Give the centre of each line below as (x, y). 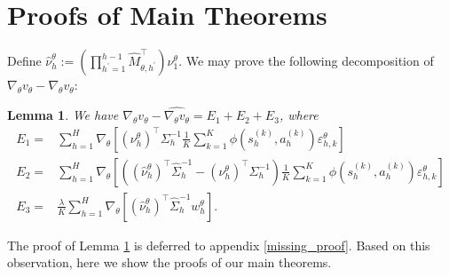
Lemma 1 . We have (63, 115)
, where (299, 115)
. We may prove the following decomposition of (306, 61)
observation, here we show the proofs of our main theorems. (169, 262)
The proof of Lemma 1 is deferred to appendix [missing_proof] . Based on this (219, 245)
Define (24, 61)
